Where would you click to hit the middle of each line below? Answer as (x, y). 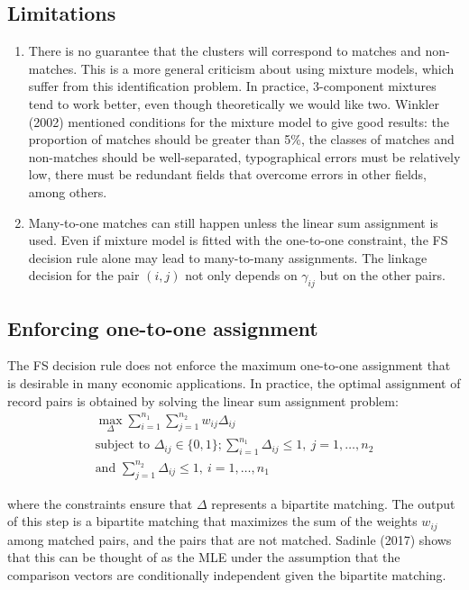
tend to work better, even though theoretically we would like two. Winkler (234, 103)
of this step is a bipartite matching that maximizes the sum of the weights (212, 521)
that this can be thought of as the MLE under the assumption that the (204, 557)
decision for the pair (84, 275)
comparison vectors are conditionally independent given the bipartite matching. (227, 574)
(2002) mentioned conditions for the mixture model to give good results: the (239, 121)
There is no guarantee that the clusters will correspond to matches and (225, 51)
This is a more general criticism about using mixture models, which (267, 68)
